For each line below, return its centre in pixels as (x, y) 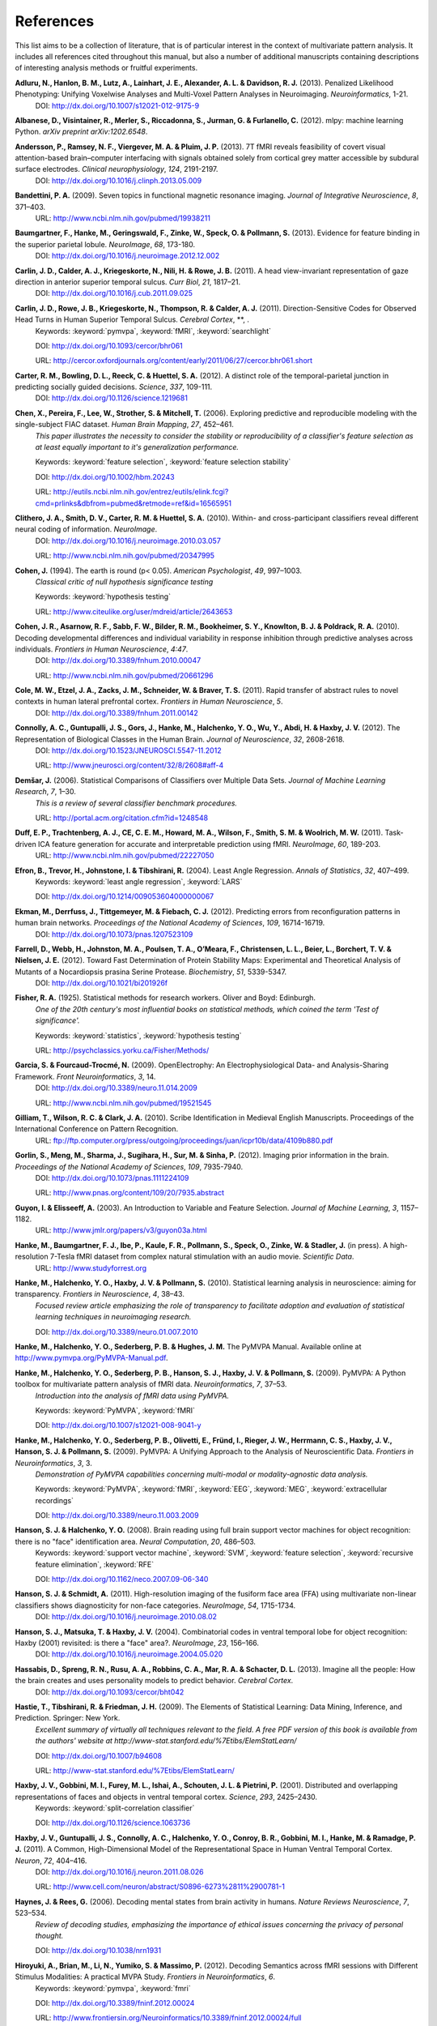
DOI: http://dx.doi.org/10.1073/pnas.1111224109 (112, 1178)
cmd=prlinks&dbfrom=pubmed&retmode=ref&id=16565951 (134, 503)
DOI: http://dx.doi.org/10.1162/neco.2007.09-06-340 (122, 1579)
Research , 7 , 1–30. (45, 792)
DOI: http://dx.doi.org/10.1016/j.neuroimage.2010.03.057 (128, 541)
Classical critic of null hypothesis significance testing (124, 581)
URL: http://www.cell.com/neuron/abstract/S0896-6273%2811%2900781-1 (160, 1887)
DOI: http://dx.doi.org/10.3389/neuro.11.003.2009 (117, 1515)
